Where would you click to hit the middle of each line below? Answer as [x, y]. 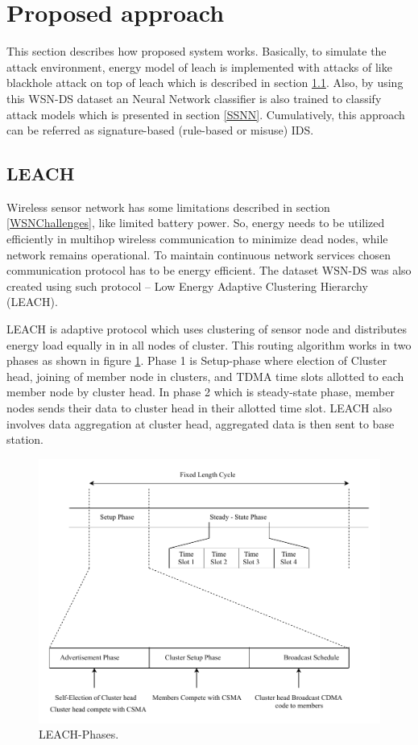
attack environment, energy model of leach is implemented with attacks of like [199, 66]
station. [25, 439]
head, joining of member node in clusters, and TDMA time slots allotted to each [205, 376]
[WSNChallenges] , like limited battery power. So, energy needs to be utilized [196, 223]
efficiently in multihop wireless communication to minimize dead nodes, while [197, 239]
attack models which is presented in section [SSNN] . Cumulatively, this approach [206, 114]
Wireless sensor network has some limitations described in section [168, 207]
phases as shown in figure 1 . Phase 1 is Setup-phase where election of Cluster [197, 360]
